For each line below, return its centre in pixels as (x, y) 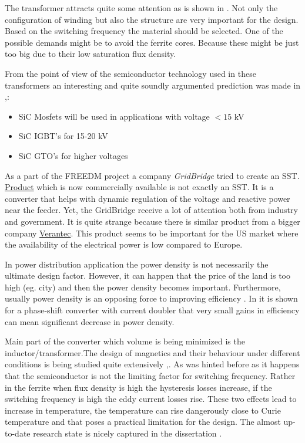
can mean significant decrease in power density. (90, 321)
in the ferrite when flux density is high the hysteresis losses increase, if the (138, 387)
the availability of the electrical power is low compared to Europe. (124, 244)
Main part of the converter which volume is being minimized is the (125, 341)
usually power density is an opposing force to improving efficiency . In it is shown (151, 298)
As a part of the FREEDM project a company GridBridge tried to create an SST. (152, 175)
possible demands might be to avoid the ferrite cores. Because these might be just (152, 42)
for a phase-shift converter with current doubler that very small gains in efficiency (152, 310)
